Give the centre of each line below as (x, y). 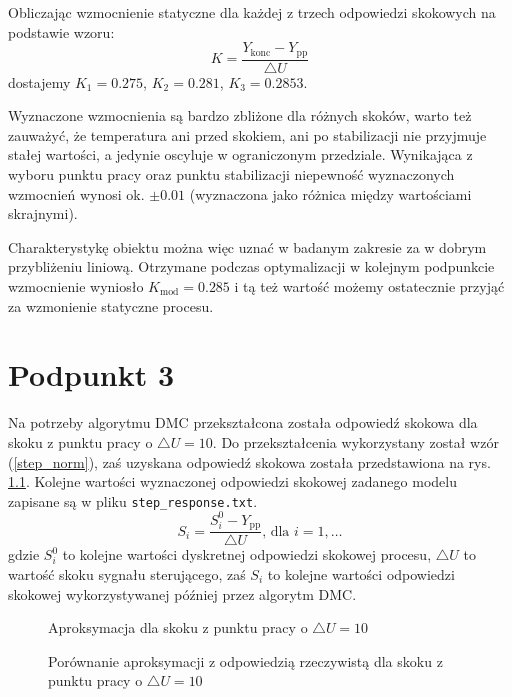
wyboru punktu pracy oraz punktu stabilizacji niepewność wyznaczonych (231, 174)
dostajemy (39, 81)
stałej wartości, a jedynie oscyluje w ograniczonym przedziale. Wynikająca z (240, 154)
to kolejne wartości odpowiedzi (361, 573)
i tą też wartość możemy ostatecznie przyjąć (369, 286)
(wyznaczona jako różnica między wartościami (330, 193)
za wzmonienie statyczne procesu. (111, 305)
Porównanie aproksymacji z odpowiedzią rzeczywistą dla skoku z (245, 660)
